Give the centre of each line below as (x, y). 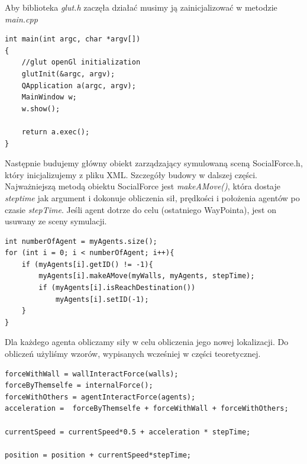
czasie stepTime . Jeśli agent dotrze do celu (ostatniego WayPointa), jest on (140, 209)
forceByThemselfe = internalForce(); (79, 386)
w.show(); (41, 109)
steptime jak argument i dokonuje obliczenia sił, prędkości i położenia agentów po (152, 197)
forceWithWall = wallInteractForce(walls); (92, 374)
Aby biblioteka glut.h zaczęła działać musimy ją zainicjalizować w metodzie (141, 7)
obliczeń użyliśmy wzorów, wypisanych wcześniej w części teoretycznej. (133, 354)
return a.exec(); (56, 132)
